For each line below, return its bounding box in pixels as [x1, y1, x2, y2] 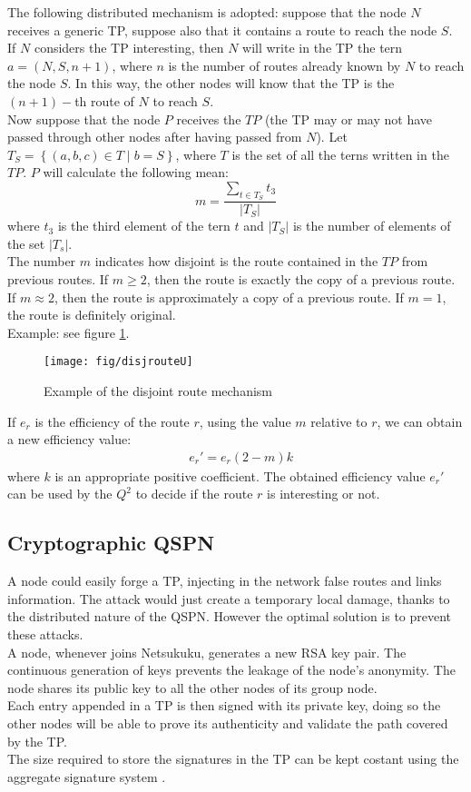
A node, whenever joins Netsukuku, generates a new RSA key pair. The [7, 642, 407, 661]
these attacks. [7, 624, 83, 643]
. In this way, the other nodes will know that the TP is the [67, 74, 395, 93]
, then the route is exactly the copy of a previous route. [146, 269, 456, 288]
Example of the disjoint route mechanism [44, 381, 272, 400]
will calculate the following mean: [43, 163, 229, 182]
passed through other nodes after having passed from [7, 127, 302, 146]
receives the [176, 109, 241, 128]
